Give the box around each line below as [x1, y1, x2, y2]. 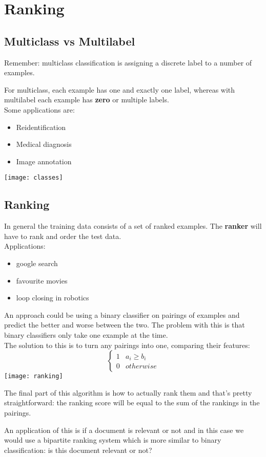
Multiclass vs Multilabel [4, 33, 135, 49]
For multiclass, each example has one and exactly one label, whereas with [4, 84, 235, 95]
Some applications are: [4, 104, 75, 115]
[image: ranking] [4, 373, 63, 380]
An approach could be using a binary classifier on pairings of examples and [4, 309, 240, 320]
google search [16, 257, 58, 268]
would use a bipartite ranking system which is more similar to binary [4, 434, 221, 445]
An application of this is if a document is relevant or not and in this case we [4, 424, 244, 435]
